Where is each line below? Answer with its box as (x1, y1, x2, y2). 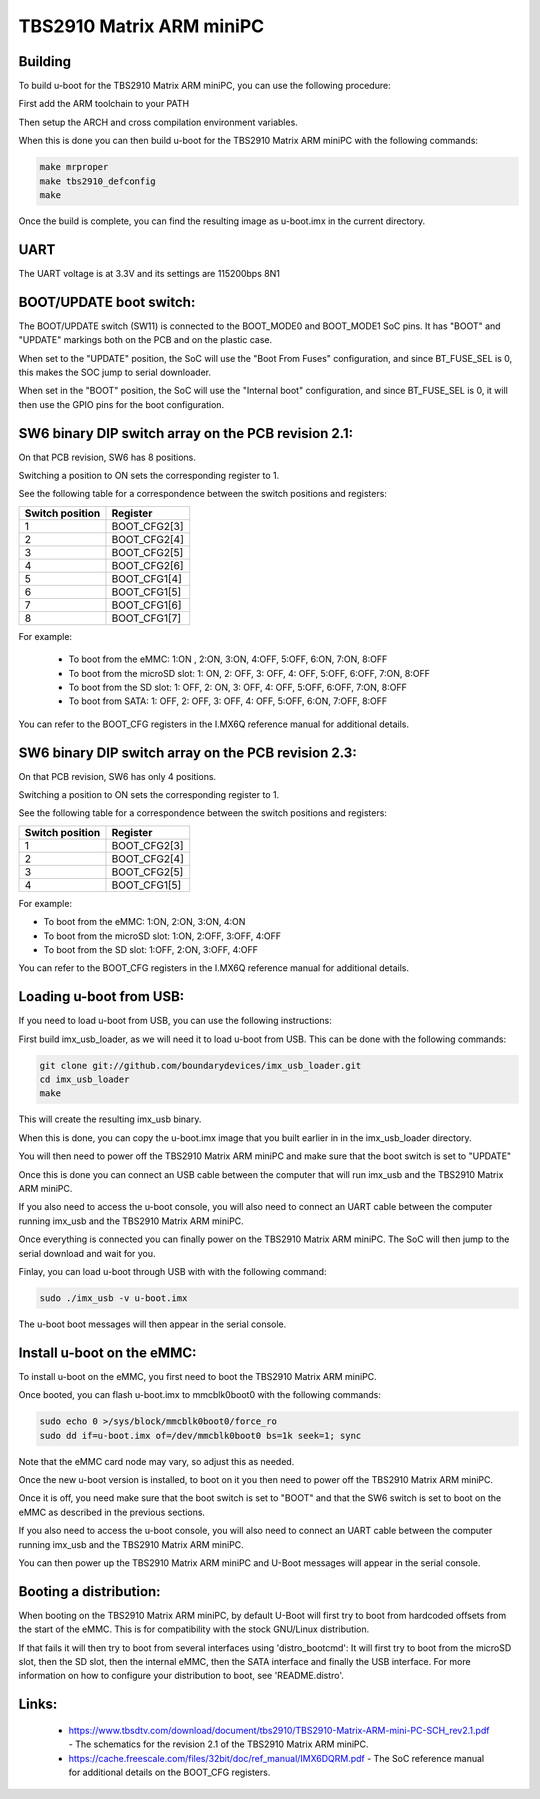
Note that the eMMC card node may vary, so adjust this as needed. (18, 1455, 295, 1467)
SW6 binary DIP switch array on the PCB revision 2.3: (18, 744, 357, 761)
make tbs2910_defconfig (39, 175, 157, 187)
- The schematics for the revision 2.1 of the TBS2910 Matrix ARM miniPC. (68, 1738, 369, 1750)
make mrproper (39, 161, 109, 173)
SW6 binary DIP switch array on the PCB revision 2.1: (18, 425, 354, 442)
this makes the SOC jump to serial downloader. (18, 366, 212, 378)
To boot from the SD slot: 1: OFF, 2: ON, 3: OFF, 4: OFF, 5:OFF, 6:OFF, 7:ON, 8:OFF (68, 681, 407, 693)
